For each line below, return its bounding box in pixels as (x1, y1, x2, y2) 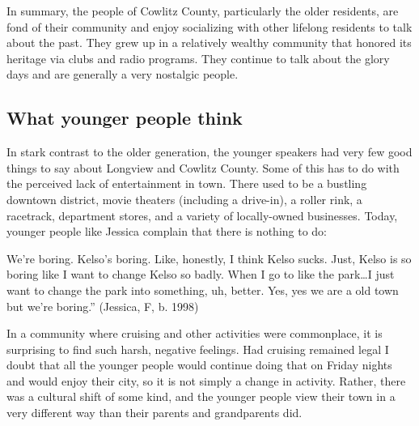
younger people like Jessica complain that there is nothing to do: (6, 223, 328, 240)
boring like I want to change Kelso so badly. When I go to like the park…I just (6, 266, 395, 283)
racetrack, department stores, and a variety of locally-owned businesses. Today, (6, 207, 398, 224)
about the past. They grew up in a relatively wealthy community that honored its (6, 34, 412, 51)
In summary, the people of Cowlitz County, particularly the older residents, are (6, 2, 399, 19)
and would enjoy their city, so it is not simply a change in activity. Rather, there (6, 372, 406, 389)
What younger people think (6, 105, 243, 130)
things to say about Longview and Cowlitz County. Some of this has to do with (6, 159, 400, 176)
